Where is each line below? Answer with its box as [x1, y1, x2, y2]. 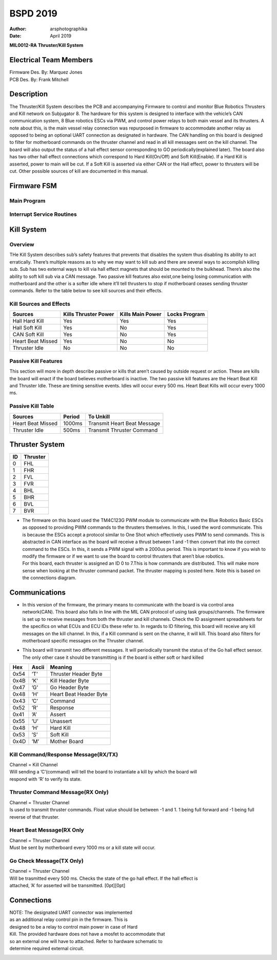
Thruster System [9, 440, 65, 449]
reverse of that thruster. [9, 814, 60, 820]
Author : [9, 26, 27, 32]
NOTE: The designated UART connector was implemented [9, 909, 133, 915]
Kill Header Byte [50, 677, 89, 685]
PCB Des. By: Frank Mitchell [9, 76, 69, 82]
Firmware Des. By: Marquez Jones [9, 69, 83, 76]
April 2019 [50, 32, 72, 39]
